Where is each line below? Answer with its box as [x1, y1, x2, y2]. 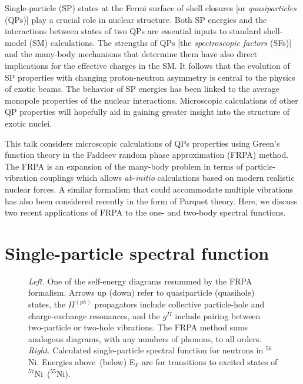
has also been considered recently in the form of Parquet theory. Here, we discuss [5, 194, 297, 207]
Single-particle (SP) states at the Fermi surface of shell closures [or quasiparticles [5, 2, 297, 14]
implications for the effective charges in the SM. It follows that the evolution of [5, 59, 290, 71]
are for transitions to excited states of [142, 355, 278, 368]
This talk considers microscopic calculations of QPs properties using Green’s [5, 137, 280, 149]
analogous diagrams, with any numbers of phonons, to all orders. [28, 332, 262, 345]
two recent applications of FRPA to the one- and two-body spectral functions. [5, 206, 286, 219]
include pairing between [175, 309, 261, 322]
